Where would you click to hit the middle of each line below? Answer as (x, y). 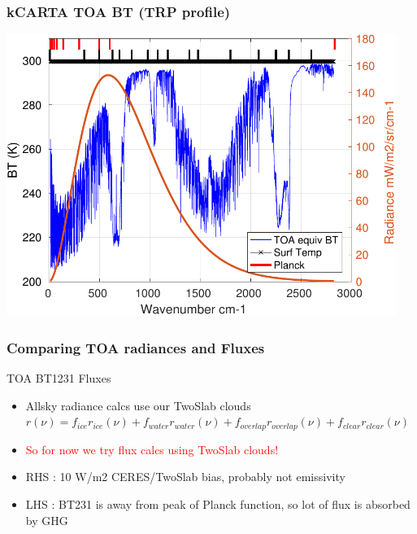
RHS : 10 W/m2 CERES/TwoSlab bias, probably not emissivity (185, 477)
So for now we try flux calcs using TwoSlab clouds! (152, 449)
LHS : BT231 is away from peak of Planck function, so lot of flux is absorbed (218, 504)
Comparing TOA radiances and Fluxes (136, 347)
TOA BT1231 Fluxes (59, 378)
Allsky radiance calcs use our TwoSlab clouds (138, 405)
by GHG (47, 520)
